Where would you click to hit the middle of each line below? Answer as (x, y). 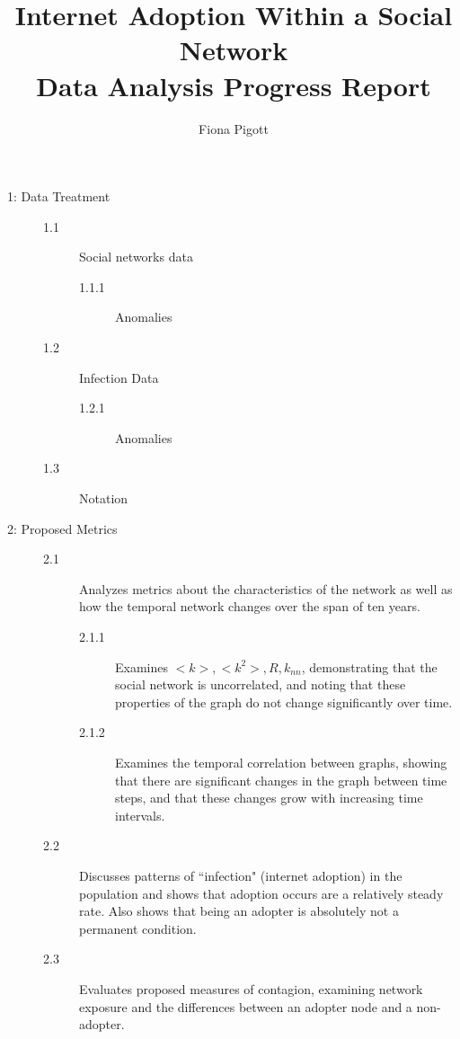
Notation (104, 498)
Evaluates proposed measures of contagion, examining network (251, 988)
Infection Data (119, 377)
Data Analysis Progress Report (234, 85)
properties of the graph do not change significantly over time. (284, 702)
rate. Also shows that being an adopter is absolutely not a (239, 911)
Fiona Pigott (234, 128)
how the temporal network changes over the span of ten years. (250, 606)
